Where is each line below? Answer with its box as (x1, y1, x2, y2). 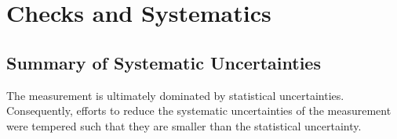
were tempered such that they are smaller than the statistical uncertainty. (6, 117, 362, 134)
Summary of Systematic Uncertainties (6, 50, 321, 74)
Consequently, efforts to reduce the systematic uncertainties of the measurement (6, 102, 392, 119)
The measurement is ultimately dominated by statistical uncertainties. (6, 87, 344, 103)
